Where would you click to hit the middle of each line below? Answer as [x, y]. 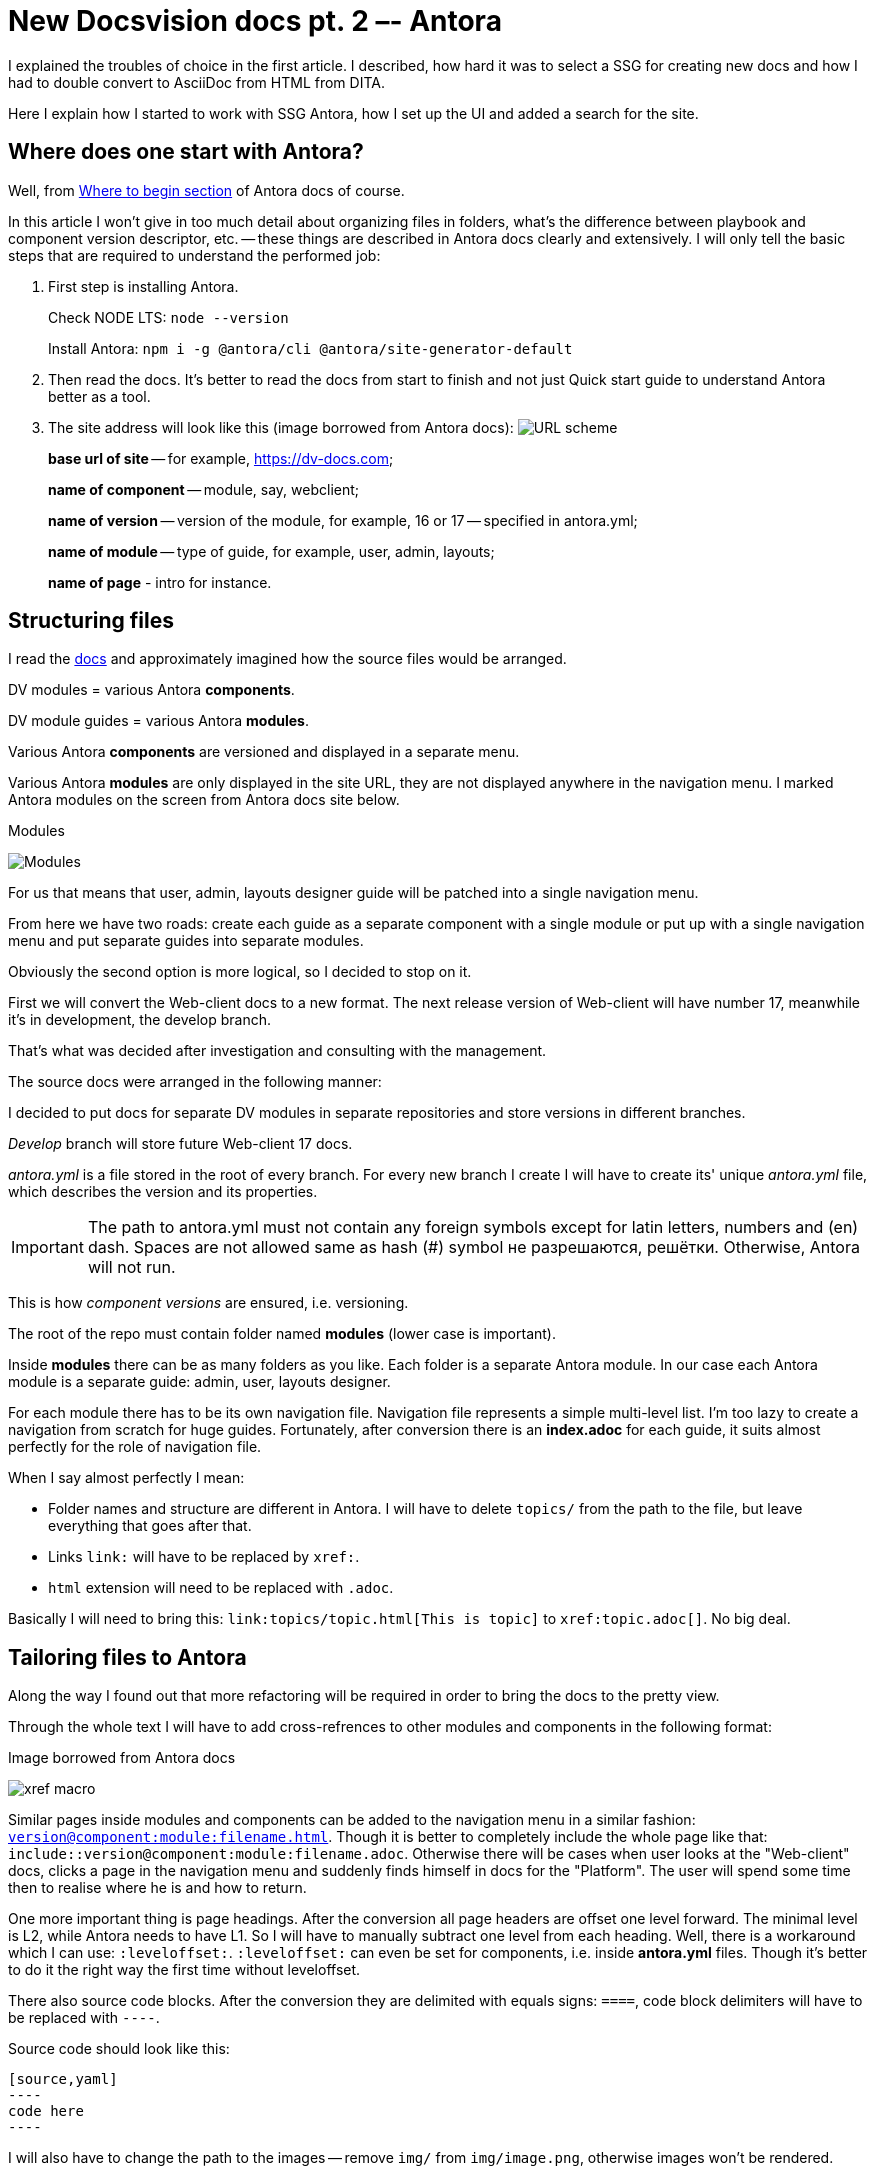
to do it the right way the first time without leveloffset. [184, 1970]
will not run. [131, 1267]
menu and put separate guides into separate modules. [186, 941]
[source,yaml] [63, 2079]
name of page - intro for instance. [160, 582]
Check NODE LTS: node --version [168, 317]
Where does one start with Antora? [186, 152]
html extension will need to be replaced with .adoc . [221, 1588]
